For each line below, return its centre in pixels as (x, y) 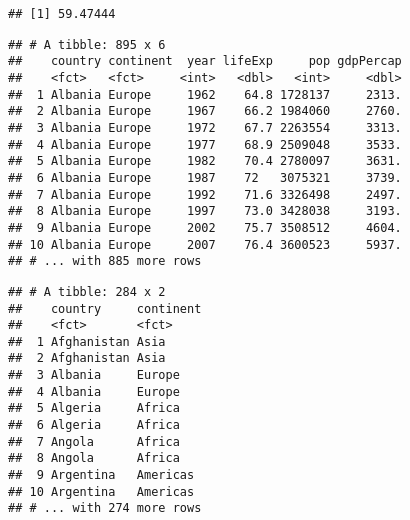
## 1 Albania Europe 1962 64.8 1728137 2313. (205, 94)
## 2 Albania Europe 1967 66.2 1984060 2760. (205, 111)
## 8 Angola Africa (94, 458)
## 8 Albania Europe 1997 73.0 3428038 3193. (205, 211)
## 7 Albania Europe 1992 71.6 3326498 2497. (205, 194)
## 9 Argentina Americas (101, 475)
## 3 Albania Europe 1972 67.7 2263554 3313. (205, 127)
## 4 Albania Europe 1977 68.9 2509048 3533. (205, 144)
